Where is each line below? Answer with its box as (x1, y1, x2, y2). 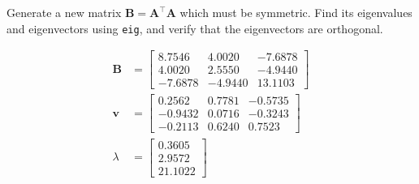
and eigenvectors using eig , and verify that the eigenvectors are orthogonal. (6, 19, 383, 36)
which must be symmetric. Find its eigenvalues (179, 4, 413, 20)
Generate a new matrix (6, 4, 122, 20)
